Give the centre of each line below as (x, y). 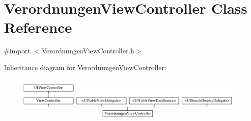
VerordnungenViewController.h (88, 51)
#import (17, 51)
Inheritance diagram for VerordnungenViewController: (85, 67)
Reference (38, 27)
